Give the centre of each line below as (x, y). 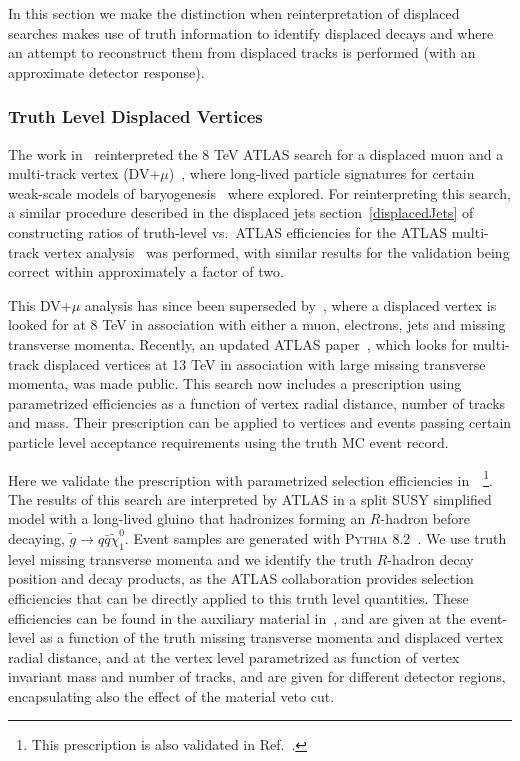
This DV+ (40, 304)
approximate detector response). (106, 71)
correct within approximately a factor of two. (146, 271)
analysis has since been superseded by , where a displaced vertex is (290, 304)
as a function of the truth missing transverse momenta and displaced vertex (271, 637)
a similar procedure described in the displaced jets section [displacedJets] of (241, 212)
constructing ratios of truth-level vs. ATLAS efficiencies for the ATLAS (228, 231)
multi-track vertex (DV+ (84, 173)
